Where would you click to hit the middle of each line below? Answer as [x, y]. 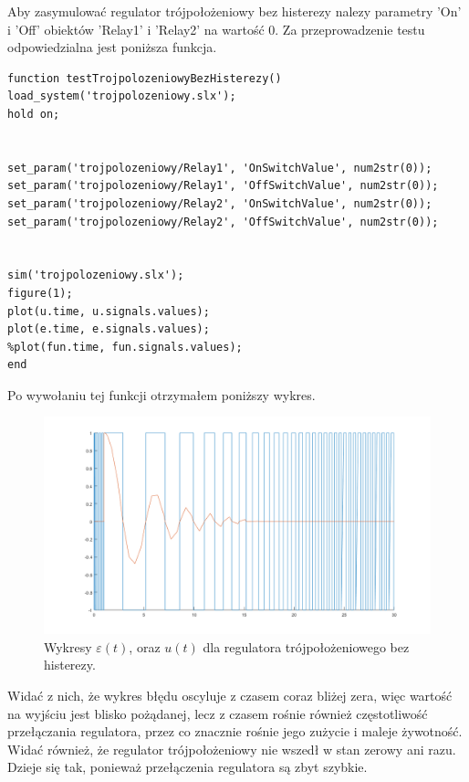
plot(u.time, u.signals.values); [109, 311]
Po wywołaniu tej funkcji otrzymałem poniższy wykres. [162, 394]
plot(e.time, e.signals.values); [109, 329]
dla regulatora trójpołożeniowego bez [306, 646]
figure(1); [40, 293]
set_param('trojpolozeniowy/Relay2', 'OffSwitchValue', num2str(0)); [223, 222]
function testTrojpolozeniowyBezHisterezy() [145, 78]
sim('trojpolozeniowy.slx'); [96, 275]
